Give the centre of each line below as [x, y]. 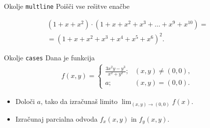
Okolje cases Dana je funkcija [49, 58]
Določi [25, 101]
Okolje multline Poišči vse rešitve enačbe [67, 6]
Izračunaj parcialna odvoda [56, 118]
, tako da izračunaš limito [79, 101]
